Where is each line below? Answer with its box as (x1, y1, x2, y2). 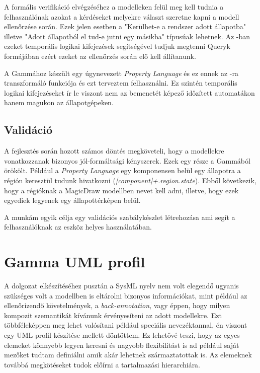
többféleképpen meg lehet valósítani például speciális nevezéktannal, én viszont (4, 320, 247, 330)
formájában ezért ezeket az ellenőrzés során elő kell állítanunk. (4, 50, 196, 61)
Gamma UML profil (4, 251, 145, 272)
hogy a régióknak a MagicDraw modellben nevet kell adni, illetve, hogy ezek (4, 185, 239, 195)
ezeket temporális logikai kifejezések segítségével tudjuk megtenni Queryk (4, 41, 230, 51)
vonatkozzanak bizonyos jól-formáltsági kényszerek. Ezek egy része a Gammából (4, 155, 250, 166)
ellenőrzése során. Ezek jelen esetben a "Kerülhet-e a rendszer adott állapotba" (4, 21, 246, 32)
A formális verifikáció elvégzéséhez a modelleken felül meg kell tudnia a (4, 2, 224, 12)
